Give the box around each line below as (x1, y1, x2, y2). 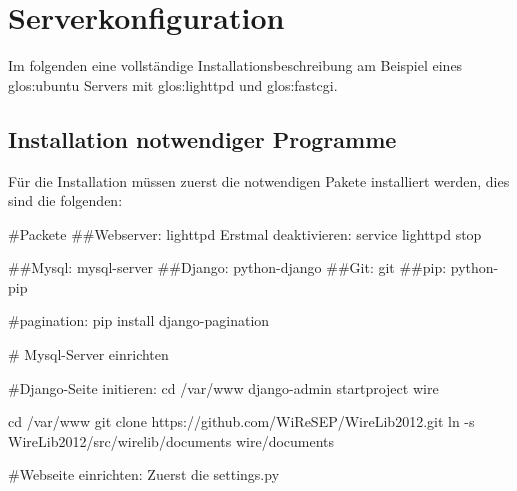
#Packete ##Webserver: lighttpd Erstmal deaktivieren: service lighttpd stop (8, 223, 482, 244)
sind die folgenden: (8, 190, 123, 211)
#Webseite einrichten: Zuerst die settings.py (8, 464, 280, 485)
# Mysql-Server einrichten (8, 344, 169, 365)
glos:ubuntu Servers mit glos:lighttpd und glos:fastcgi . (8, 74, 338, 95)
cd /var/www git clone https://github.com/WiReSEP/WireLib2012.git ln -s (8, 411, 475, 432)
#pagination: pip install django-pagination (8, 310, 270, 331)
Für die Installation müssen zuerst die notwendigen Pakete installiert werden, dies (8, 170, 510, 191)
